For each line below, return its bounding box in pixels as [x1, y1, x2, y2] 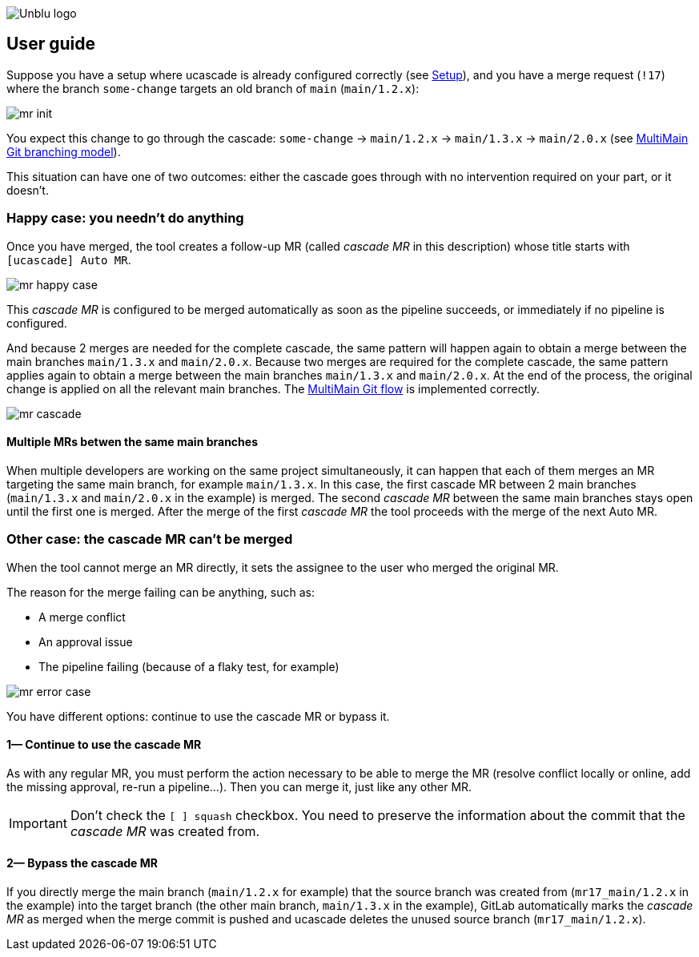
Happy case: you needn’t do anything [6, 210, 244, 227]
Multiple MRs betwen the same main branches [6, 435, 258, 449]
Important [9, 814, 67, 831]
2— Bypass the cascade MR [6, 856, 159, 871]
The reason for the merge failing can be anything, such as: [6, 585, 315, 599]
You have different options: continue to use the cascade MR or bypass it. [6, 709, 390, 723]
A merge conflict [38, 609, 126, 624]
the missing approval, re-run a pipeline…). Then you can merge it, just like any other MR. [6, 779, 472, 794]
